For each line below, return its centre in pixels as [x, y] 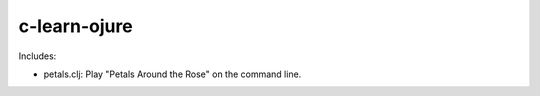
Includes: [37, 56]
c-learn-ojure [76, 26]
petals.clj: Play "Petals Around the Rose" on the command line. [172, 74]
